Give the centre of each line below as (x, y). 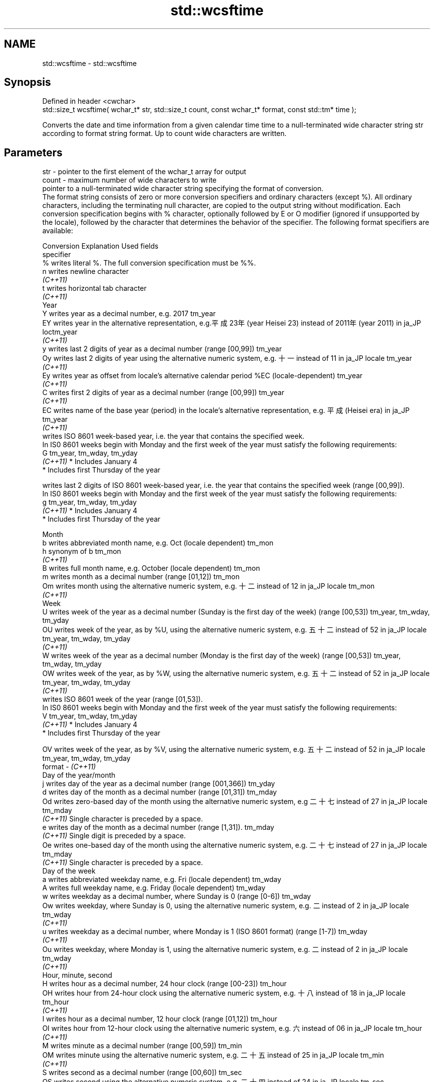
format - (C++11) (69, 767)
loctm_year (60, 332)
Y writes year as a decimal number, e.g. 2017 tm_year (129, 314)
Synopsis (27, 82)
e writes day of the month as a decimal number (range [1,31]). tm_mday (158, 827)
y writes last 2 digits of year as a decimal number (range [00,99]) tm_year (162, 349)
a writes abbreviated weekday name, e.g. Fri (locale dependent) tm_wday (162, 879)
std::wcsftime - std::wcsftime (90, 63)
